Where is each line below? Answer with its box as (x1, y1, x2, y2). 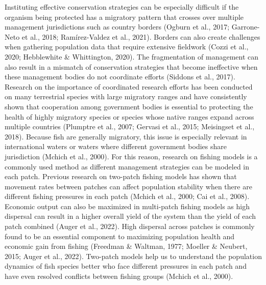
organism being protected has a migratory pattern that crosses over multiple (5, 11, 244, 22)
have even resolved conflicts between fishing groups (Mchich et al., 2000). (5, 271, 233, 281)
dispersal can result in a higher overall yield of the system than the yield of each (5, 211, 256, 221)
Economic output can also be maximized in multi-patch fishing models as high (5, 201, 250, 211)
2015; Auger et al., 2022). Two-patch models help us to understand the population (5, 250, 262, 261)
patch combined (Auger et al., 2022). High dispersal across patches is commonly (5, 221, 255, 232)
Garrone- (231, 21, 260, 32)
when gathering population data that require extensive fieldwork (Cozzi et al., (5, 41, 249, 52)
